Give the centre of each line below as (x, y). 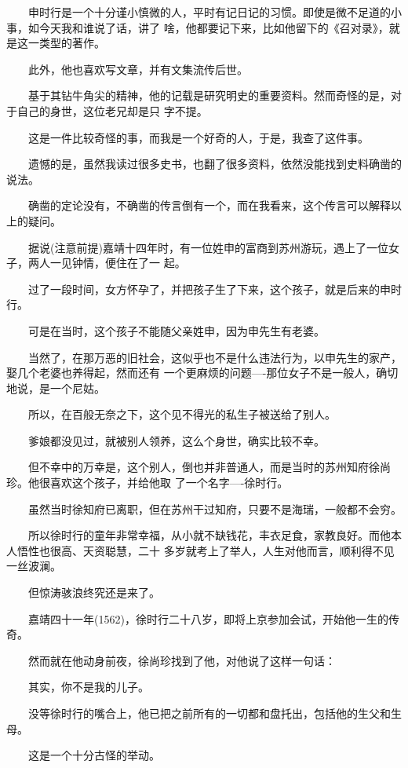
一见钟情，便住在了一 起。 (118, 263)
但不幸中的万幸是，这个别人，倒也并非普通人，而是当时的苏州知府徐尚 (209, 467)
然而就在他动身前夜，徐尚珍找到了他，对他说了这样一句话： (182, 660)
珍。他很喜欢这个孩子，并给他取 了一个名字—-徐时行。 (148, 483)
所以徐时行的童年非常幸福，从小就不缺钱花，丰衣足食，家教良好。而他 (209, 535)
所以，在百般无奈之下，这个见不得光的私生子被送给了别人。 (182, 414)
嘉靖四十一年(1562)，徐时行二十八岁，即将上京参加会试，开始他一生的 (208, 618)
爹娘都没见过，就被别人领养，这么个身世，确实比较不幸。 (176, 440)
